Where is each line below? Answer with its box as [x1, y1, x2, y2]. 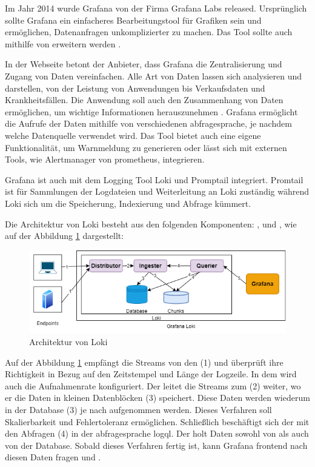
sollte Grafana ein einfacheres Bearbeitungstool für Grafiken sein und [5, 13, 262, 26]
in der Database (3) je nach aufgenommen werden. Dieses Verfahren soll [5, 403, 272, 416]
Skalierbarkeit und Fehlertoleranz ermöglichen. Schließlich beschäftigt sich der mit [5, 415, 310, 428]
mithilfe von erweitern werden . [5, 37, 121, 50]
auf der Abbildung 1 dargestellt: [5, 229, 124, 242]
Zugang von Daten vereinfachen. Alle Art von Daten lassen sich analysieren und [5, 69, 302, 82]
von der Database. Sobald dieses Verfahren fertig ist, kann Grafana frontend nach [5, 438, 308, 451]
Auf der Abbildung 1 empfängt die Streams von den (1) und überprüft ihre [5, 355, 283, 368]
